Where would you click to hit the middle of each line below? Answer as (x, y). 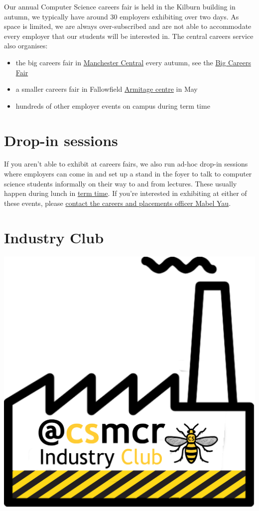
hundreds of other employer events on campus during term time (113, 105)
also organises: (26, 46)
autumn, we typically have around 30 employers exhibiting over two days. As (122, 16)
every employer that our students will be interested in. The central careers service (129, 36)
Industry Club (54, 237)
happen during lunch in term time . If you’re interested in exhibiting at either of (126, 193)
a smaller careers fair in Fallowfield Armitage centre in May (107, 89)
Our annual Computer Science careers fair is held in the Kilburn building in (120, 6)
